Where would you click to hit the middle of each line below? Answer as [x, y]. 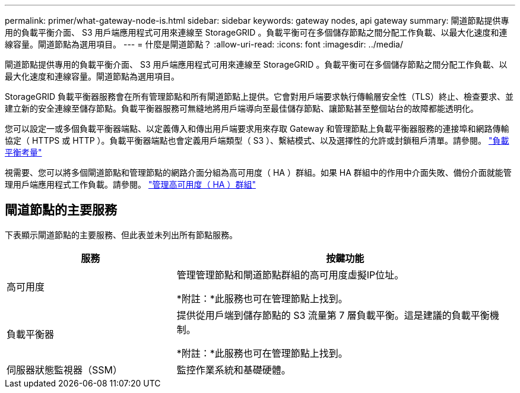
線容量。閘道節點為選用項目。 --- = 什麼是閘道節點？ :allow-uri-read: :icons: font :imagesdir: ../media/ [204, 44]
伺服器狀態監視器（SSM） [64, 370]
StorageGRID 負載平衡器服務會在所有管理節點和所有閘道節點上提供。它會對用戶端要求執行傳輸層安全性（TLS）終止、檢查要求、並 [259, 96]
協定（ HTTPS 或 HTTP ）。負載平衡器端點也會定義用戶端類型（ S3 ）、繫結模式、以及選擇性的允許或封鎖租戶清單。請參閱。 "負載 [257, 140]
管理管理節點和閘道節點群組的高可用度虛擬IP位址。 [290, 275]
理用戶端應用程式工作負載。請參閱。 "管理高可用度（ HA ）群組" [130, 184]
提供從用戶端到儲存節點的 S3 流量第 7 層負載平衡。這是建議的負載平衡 [333, 315]
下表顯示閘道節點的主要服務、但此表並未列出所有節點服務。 [121, 234]
